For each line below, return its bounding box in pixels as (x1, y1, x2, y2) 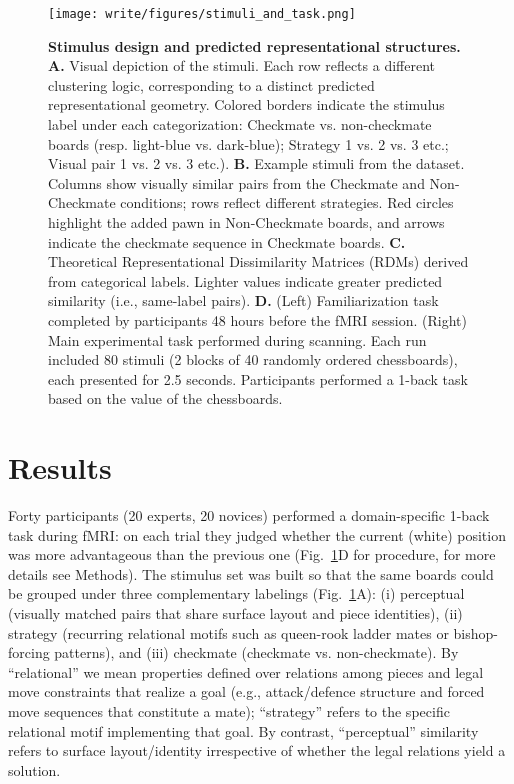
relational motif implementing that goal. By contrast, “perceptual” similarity (8, 720, 479, 741)
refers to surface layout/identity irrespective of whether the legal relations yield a (8, 740, 506, 761)
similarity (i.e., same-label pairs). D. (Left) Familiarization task (48, 290, 439, 311)
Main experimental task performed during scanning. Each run (48, 329, 427, 350)
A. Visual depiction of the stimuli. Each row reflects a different (48, 55, 435, 76)
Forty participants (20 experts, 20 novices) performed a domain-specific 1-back (8, 505, 490, 526)
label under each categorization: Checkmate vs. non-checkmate (48, 114, 432, 135)
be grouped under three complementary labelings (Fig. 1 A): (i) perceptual (8, 583, 465, 604)
